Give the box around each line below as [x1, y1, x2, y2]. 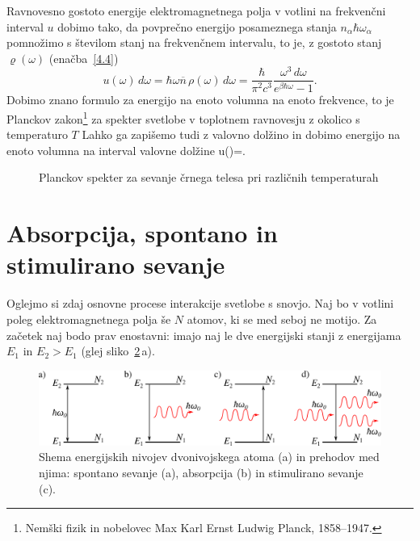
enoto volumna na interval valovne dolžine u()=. [6, 141, 246, 158]
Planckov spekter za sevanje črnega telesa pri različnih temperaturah [39, 169, 379, 186]
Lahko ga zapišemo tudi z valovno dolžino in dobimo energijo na [82, 126, 401, 143]
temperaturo [6, 126, 68, 143]
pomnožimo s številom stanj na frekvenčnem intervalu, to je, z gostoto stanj [6, 34, 382, 51]
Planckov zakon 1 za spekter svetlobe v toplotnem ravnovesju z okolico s [6, 107, 360, 127]
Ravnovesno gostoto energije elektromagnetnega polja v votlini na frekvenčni [6, 2, 386, 19]
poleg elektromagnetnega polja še [6, 310, 171, 327]
